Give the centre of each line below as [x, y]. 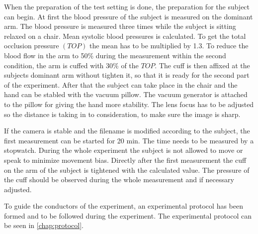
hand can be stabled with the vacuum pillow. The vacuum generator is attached [126, 94]
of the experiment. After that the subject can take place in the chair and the [121, 84]
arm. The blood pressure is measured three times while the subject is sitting [120, 26]
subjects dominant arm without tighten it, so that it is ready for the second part [127, 75]
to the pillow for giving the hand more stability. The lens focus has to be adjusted [129, 104]
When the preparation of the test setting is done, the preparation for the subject [127, 6]
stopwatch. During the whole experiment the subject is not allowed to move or [124, 150]
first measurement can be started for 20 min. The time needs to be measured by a [129, 140]
